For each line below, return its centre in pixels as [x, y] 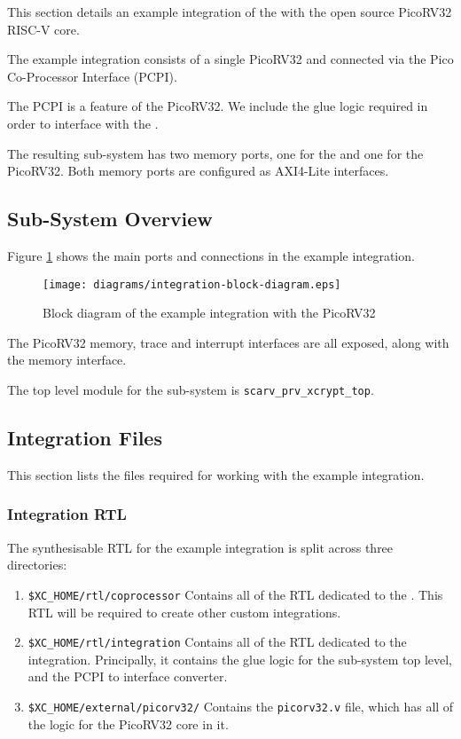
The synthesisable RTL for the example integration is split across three [200, 547]
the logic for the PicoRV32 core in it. [128, 723]
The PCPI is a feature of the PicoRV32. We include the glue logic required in [218, 106]
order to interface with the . [83, 123]
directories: [37, 565]
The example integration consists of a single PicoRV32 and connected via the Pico [230, 59]
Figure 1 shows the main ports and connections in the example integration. [211, 255]
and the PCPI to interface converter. [128, 676]
